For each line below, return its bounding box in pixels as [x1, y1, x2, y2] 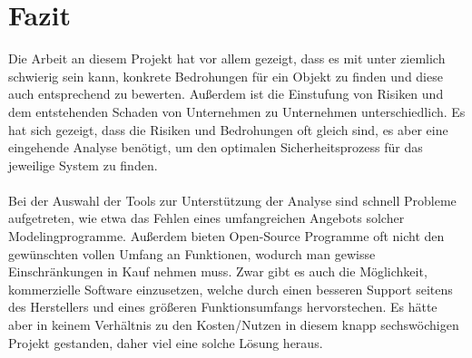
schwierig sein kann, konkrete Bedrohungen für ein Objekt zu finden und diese [8, 66, 443, 85]
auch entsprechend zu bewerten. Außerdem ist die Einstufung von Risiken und [8, 84, 444, 103]
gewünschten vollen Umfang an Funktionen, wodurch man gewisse [8, 244, 376, 263]
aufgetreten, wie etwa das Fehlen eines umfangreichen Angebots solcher [8, 208, 405, 227]
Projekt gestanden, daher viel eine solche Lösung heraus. [8, 333, 323, 352]
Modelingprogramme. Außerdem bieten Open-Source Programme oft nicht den [8, 227, 445, 246]
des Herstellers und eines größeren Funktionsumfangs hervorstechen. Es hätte [8, 297, 438, 316]
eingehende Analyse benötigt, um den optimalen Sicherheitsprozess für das [8, 138, 423, 157]
